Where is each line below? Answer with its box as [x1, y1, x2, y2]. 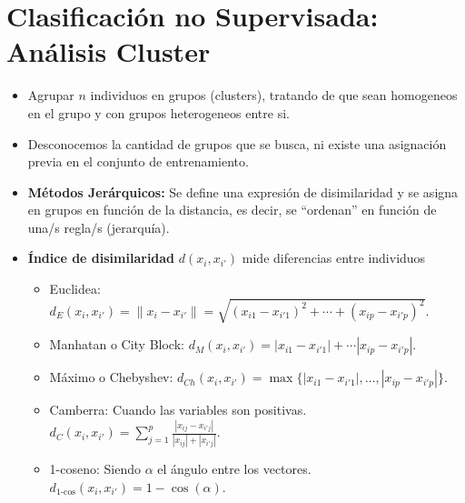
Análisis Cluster [6, 33, 211, 70]
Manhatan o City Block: [49, 335, 184, 354]
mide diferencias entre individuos [242, 248, 426, 267]
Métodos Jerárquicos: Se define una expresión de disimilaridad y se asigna [27, 182, 459, 201]
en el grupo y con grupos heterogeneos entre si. [27, 103, 290, 122]
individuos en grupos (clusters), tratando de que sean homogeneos [90, 86, 458, 105]
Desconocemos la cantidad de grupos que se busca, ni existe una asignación [27, 134, 447, 153]
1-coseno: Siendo [49, 459, 142, 478]
